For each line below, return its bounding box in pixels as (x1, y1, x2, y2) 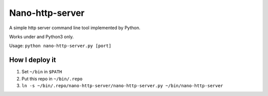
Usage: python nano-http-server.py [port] (9, 43, 112, 49)
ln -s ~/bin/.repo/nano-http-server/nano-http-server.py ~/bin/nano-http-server (21, 83, 223, 89)
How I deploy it (9, 56, 57, 64)
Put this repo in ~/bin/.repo (21, 76, 83, 82)
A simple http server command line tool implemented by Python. (9, 25, 141, 31)
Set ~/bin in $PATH (21, 69, 62, 75)
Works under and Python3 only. (9, 34, 74, 40)
